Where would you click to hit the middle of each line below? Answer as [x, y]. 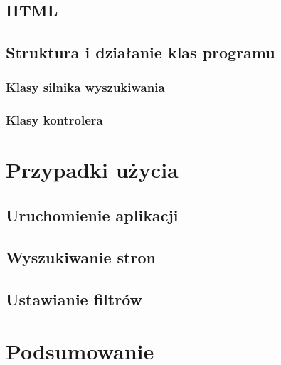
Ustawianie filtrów [74, 298]
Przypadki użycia [92, 170]
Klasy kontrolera [54, 120]
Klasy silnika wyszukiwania [85, 87]
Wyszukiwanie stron [81, 256]
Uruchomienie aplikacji [92, 215]
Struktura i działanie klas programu [140, 52]
